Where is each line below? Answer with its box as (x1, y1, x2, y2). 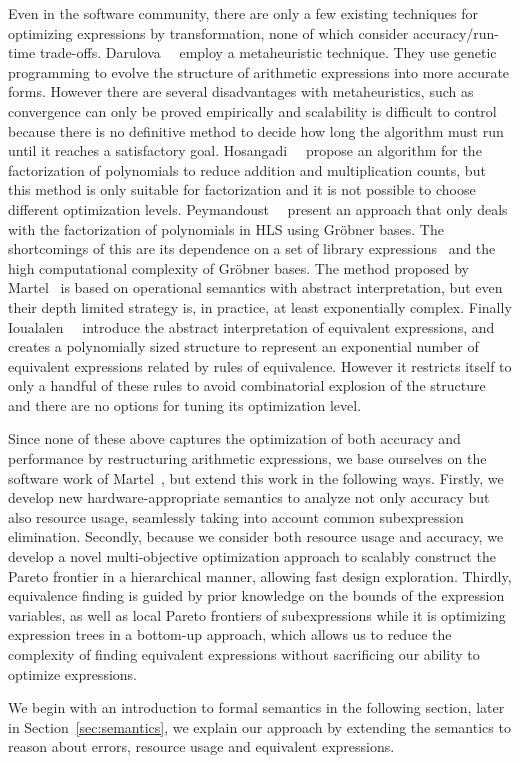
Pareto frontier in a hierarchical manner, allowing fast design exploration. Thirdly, (8, 565, 512, 586)
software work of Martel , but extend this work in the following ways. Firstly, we (8, 467, 504, 488)
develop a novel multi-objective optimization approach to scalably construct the (8, 546, 496, 567)
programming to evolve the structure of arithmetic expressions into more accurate (8, 61, 510, 82)
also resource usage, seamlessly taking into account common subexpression (8, 506, 464, 527)
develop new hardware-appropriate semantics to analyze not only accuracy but (8, 487, 490, 508)
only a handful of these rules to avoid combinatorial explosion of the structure (8, 375, 486, 396)
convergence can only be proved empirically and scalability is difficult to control (8, 100, 497, 121)
